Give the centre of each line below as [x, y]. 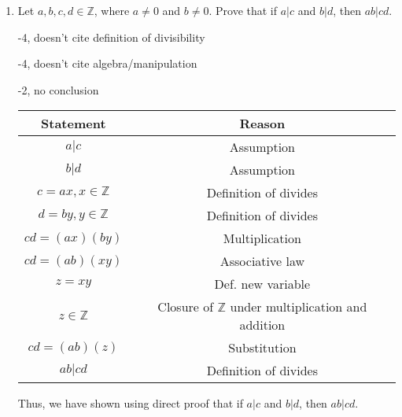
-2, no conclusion [58, 89]
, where [112, 10]
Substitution [262, 348]
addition [262, 325]
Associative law [262, 261]
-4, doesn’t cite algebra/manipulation [107, 63]
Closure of [186, 307]
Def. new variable [262, 284]
